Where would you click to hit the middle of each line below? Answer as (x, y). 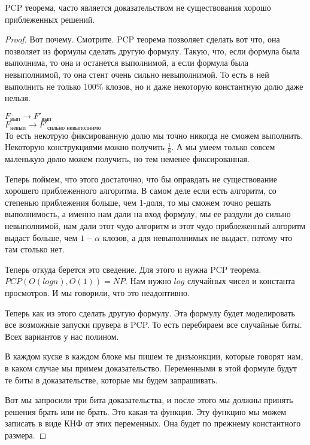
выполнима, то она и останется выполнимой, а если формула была (127, 63)
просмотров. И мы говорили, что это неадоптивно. (97, 293)
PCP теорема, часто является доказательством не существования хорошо (138, 7)
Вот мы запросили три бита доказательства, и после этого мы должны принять (149, 400)
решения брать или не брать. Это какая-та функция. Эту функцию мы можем (146, 411)
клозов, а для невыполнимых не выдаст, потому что (197, 237)
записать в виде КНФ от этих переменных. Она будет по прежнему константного (153, 423)
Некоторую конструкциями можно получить (85, 147)
